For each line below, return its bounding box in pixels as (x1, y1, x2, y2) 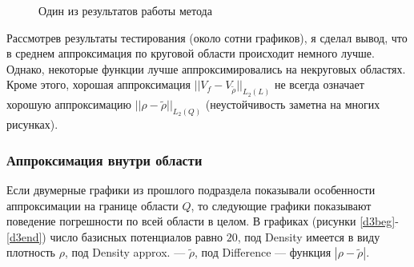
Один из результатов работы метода (38, 2, 212, 18)
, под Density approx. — (64, 244, 186, 261)
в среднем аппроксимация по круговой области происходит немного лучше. (6, 45, 375, 62)
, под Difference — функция (195, 244, 332, 261)
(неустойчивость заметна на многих (205, 96, 380, 113)
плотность (6, 244, 55, 261)
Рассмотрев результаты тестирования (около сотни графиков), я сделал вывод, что (6, 29, 408, 46)
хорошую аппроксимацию (6, 96, 131, 113)
